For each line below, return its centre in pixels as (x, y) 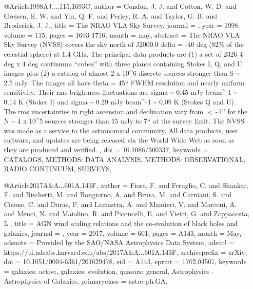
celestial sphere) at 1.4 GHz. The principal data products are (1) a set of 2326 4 (124, 53)
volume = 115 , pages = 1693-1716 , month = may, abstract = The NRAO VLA (122, 34)
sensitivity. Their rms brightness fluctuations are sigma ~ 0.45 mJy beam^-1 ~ (121, 92)
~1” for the (231, 111)
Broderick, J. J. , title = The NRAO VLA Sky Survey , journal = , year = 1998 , (122, 25)
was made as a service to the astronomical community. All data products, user (121, 130)
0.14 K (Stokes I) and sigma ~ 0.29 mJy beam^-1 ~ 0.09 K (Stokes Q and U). (120, 101)
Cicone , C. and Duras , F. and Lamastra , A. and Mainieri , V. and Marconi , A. (120, 204)
